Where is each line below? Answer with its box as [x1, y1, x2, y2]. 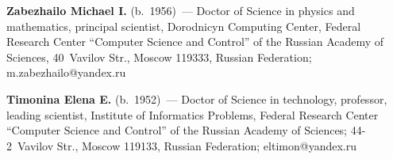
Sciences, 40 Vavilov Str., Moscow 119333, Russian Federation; [6, 48, 312, 65]
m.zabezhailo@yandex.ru [6, 64, 126, 81]
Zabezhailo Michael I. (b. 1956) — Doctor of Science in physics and [6, 2, 355, 18]
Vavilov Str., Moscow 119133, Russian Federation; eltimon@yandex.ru [17, 137, 356, 153]
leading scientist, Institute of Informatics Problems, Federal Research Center [6, 106, 379, 123]
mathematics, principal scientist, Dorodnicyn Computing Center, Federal [6, 17, 361, 34]
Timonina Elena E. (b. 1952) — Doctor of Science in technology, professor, [6, 90, 387, 107]
